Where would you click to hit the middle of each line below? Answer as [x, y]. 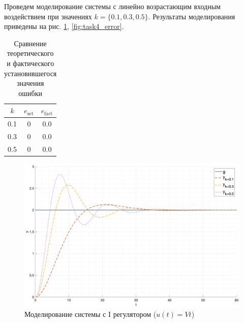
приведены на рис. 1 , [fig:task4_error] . [64, 26]
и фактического [30, 63]
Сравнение [30, 43]
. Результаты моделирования [192, 16]
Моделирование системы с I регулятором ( [90, 314]
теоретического [30, 53]
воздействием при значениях [48, 16]
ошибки [30, 93]
